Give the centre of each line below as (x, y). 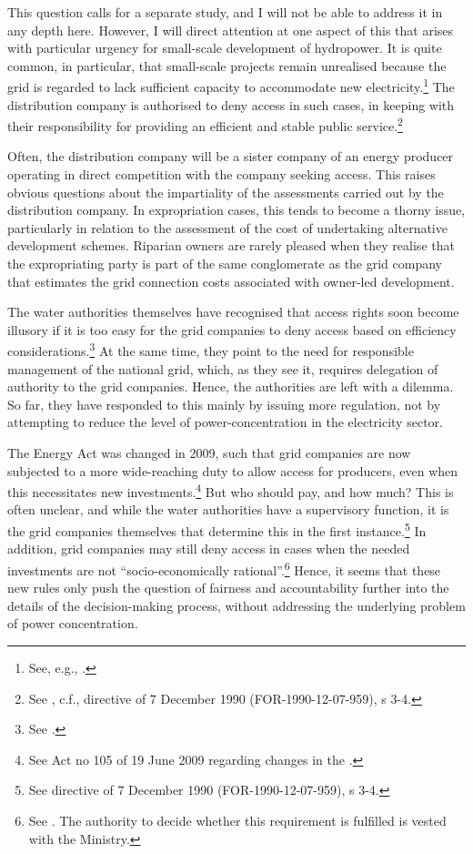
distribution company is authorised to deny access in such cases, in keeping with (231, 104)
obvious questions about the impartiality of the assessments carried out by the (226, 192)
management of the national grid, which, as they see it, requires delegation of (223, 368)
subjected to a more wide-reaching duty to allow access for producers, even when (233, 470)
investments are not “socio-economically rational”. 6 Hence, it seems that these (224, 568)
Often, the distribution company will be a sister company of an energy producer (231, 156)
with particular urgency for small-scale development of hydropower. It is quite (225, 48)
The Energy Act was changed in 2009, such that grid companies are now (209, 453)
